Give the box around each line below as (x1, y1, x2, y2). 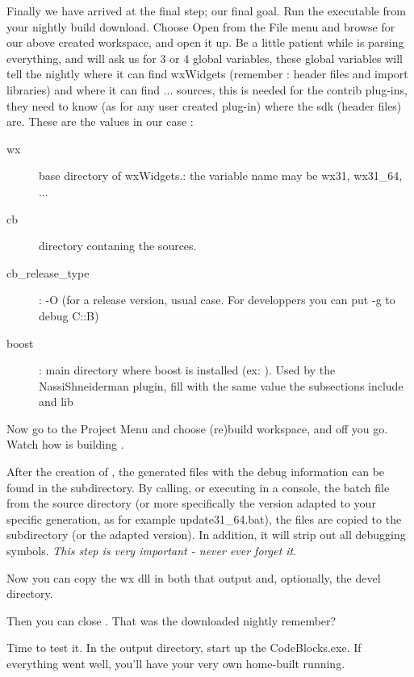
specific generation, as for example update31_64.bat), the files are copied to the (6, 510, 402, 527)
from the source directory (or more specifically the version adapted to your (6, 495, 376, 512)
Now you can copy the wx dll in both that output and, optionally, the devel (6, 569, 381, 586)
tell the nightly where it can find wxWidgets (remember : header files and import (6, 65, 408, 82)
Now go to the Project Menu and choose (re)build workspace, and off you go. (6, 420, 388, 437)
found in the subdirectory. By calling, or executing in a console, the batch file (6, 478, 390, 495)
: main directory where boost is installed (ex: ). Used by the (39, 361, 336, 378)
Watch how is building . (6, 436, 124, 453)
